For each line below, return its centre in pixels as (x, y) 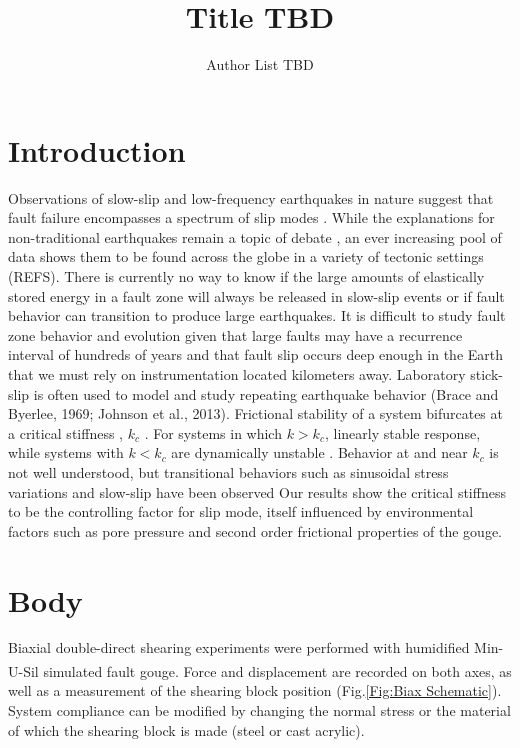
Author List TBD (260, 64)
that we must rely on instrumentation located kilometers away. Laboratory (237, 374)
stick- (486, 374)
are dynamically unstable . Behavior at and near (319, 452)
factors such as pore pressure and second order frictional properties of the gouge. (255, 530)
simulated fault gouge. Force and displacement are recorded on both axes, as (277, 670)
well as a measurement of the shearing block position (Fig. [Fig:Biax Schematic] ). (255, 690)
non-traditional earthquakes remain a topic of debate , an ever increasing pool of (255, 236)
